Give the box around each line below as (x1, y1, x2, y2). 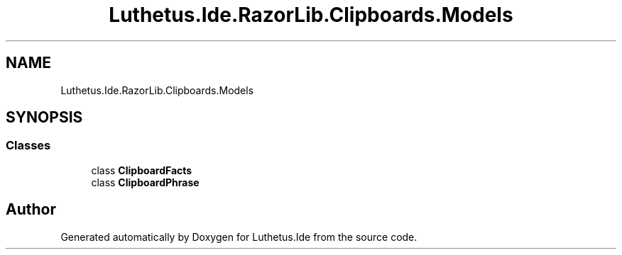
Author (6, 200, 56, 219)
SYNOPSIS (6, 108, 83, 127)
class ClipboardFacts (91, 164, 192, 176)
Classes (6, 138, 51, 153)
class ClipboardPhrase (91, 176, 200, 188)
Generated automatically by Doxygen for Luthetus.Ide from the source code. (60, 230, 418, 243)
